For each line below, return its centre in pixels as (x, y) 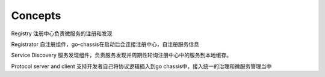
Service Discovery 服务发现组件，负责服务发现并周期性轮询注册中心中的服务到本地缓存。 (122, 55)
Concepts (36, 16)
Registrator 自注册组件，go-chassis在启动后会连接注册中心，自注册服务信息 (105, 44)
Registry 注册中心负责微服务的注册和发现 (62, 33)
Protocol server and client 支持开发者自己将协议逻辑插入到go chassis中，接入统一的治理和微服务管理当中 (141, 66)
